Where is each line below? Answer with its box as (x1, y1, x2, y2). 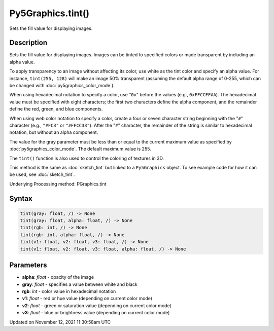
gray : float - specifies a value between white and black (22, 281, 138, 287)
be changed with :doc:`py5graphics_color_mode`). (9, 83, 115, 89)
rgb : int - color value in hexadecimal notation (22, 288, 116, 294)
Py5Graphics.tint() (9, 8, 90, 19)
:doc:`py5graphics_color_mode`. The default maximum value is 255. (9, 146, 152, 152)
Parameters (9, 261, 47, 270)
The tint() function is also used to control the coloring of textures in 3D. (9, 155, 164, 161)
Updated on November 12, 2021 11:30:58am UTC (9, 319, 111, 325)
